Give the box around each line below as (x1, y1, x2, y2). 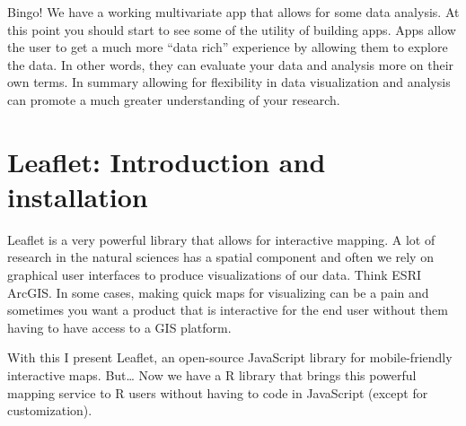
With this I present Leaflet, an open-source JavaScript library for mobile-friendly (7, 348, 453, 367)
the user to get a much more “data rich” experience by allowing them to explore (7, 38, 448, 57)
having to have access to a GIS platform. (7, 317, 232, 336)
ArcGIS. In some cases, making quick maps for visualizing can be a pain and (7, 283, 429, 301)
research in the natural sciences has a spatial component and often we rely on (7, 248, 434, 266)
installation (7, 178, 148, 214)
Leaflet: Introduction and (7, 143, 326, 179)
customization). (7, 401, 92, 420)
